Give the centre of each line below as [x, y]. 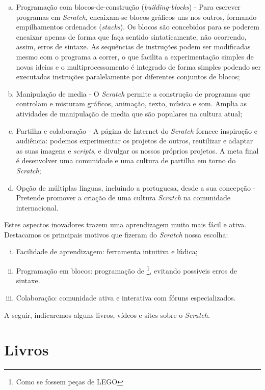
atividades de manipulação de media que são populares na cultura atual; [129, 113]
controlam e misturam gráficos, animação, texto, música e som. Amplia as [131, 103]
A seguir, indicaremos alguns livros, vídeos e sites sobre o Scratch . [107, 314]
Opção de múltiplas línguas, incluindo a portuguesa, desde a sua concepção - [136, 187]
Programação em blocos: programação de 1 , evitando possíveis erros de [127, 270]
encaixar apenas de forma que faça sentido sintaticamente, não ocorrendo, [131, 36]
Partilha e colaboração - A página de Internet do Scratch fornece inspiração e [137, 130]
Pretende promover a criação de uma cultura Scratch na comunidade [123, 198]
